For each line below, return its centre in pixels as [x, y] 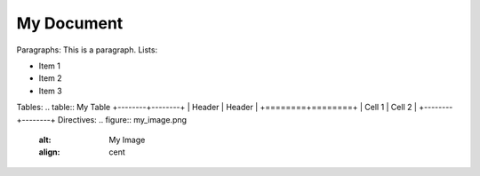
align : [49, 152]
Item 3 [50, 91]
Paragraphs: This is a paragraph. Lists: [87, 50]
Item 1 [50, 66]
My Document [70, 23]
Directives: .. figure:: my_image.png [122, 119]
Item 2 [50, 78]
